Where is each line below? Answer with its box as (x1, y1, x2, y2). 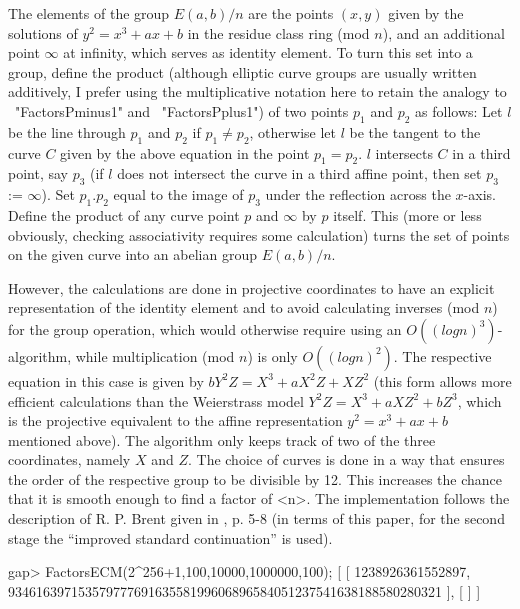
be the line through (8, 121, 126, 142)
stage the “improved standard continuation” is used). (8, 527, 333, 548)
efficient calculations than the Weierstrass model (8, 390, 304, 411)
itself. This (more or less (333, 204, 482, 225)
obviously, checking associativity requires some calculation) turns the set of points (8, 224, 510, 245)
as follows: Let (415, 100, 503, 121)
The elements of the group (8, 3, 170, 23)
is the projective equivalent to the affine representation (8, 410, 343, 431)
